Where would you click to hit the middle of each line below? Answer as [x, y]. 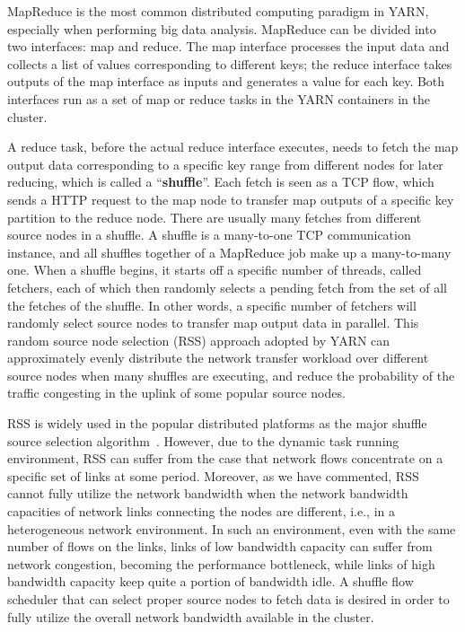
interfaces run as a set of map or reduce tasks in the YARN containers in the [219, 98]
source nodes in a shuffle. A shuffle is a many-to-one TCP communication [209, 235]
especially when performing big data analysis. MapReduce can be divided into [222, 28]
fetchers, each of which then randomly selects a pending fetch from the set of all [227, 287]
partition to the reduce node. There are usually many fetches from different [215, 217]
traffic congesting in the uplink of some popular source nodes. [176, 393]
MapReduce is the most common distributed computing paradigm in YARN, [218, 11]
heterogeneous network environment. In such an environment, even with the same [232, 528]
